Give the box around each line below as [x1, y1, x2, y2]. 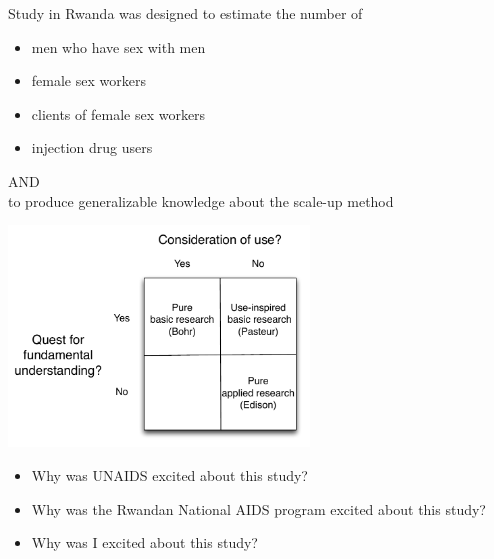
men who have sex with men [31, 36, 206, 57]
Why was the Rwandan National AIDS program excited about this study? [31, 498, 486, 519]
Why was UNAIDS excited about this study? [31, 464, 308, 485]
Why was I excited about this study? [31, 532, 258, 553]
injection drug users [31, 137, 153, 158]
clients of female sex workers [31, 103, 206, 124]
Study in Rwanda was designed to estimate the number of [8, 3, 363, 23]
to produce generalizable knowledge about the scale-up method [8, 190, 394, 211]
